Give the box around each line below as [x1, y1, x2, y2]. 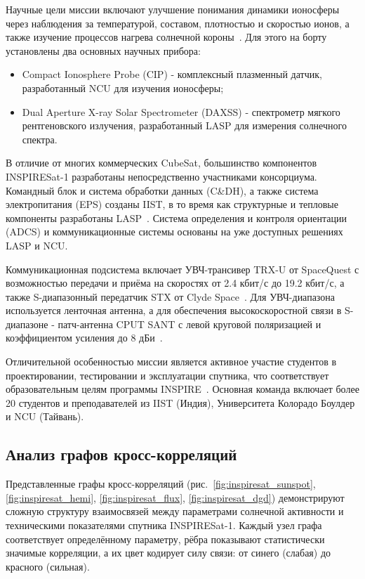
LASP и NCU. [6, 238, 68, 252]
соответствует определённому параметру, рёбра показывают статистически [6, 531, 325, 546]
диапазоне [6, 316, 48, 331]
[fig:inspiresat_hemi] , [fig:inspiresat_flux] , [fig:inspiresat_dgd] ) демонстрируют [6, 490, 345, 505]
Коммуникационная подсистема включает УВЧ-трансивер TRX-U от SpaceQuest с [6, 261, 359, 276]
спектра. [22, 131, 58, 146]
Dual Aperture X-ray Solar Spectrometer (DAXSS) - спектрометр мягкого [22, 104, 340, 119]
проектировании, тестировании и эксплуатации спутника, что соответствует [6, 367, 329, 382]
